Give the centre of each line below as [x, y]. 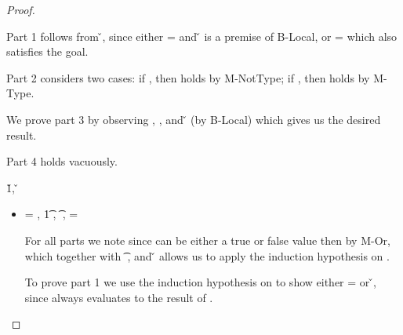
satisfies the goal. [47, 51]
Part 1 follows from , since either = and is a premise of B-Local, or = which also [202, 36]
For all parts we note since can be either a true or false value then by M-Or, [207, 240]
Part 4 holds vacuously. [62, 161]
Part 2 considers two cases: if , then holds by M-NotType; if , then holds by [188, 77]
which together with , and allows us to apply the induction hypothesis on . [207, 255]
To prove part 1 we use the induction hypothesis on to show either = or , [200, 282]
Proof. [21, 9]
